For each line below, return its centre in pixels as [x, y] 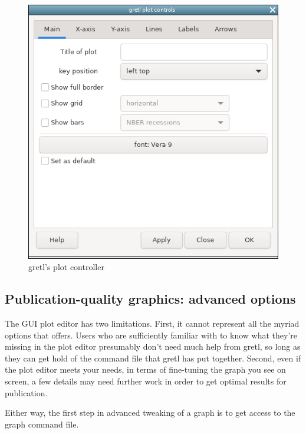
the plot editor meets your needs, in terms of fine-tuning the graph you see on [145, 369]
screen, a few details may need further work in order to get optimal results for [146, 381]
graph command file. [42, 424]
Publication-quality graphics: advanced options [150, 299]
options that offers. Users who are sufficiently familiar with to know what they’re [151, 335]
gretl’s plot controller [66, 267]
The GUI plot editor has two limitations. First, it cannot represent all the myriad [152, 323]
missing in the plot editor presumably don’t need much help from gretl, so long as [153, 346]
